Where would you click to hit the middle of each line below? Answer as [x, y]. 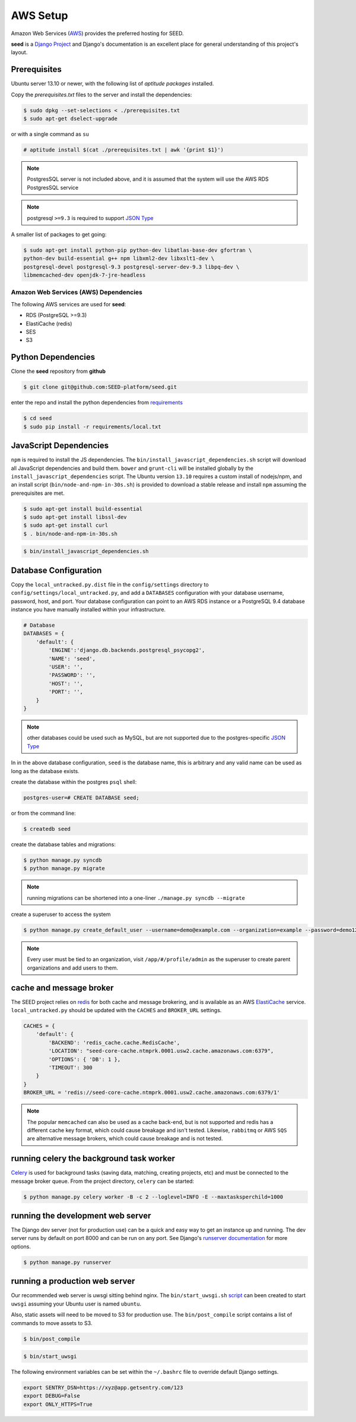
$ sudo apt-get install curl [66, 525]
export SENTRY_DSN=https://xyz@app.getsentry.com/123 [103, 1388]
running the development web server [81, 1215]
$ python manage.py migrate [64, 869]
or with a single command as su [50, 134]
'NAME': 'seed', [72, 658]
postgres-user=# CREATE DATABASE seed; [81, 798]
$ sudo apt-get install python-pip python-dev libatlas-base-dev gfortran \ [138, 250]
